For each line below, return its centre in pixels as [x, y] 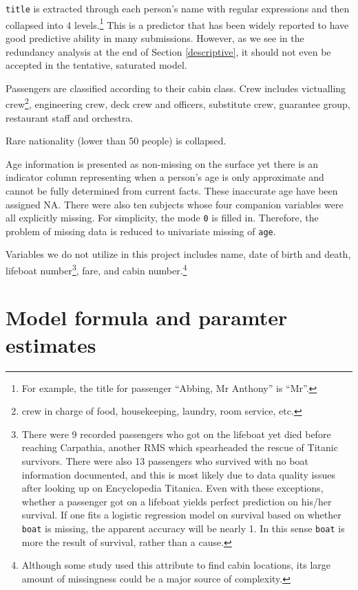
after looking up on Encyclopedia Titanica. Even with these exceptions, [172, 488]
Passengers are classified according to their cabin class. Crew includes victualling [176, 88]
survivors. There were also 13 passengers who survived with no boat [165, 460]
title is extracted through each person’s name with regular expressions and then [178, 8]
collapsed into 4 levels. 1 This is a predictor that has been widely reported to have [177, 23]
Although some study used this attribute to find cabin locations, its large [176, 565]
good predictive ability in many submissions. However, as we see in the [155, 37]
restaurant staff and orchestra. [70, 117]
